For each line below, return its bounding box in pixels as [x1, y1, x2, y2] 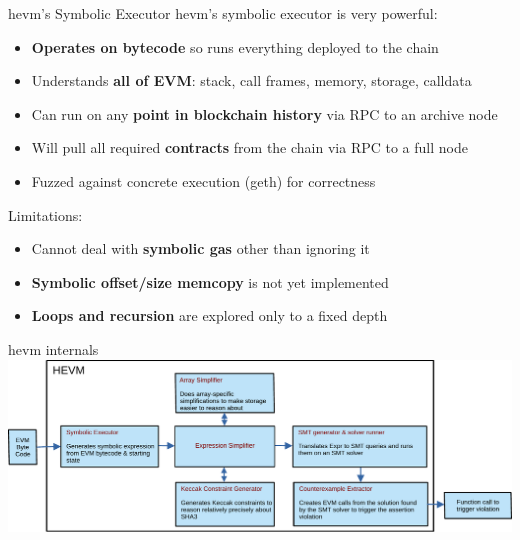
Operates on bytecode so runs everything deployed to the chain [31, 36, 439, 57]
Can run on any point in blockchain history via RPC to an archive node [31, 103, 498, 124]
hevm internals [8, 338, 99, 359]
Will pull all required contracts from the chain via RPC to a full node [31, 137, 468, 158]
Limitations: [8, 204, 83, 225]
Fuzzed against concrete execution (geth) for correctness [31, 170, 376, 191]
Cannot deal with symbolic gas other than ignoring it [31, 238, 370, 259]
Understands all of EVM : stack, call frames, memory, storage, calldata [31, 70, 472, 91]
